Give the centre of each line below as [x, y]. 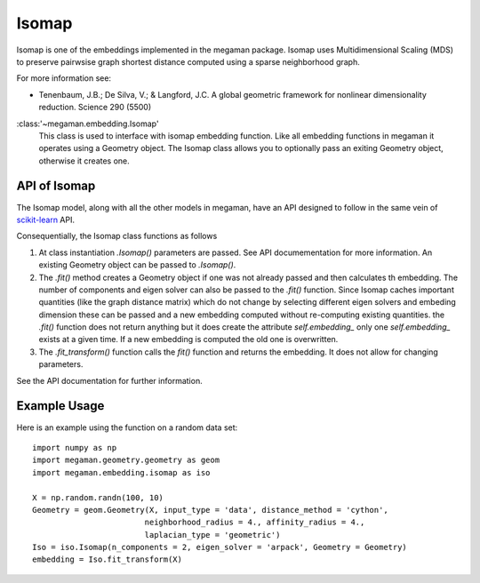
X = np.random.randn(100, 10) [98, 497]
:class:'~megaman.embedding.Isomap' [88, 124]
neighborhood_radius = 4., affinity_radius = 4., [255, 523]
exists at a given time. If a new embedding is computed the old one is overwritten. [188, 339]
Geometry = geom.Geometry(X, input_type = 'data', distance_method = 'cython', [210, 510]
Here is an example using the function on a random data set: [127, 427]
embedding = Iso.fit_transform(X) [107, 559]
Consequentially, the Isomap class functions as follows [117, 236]
